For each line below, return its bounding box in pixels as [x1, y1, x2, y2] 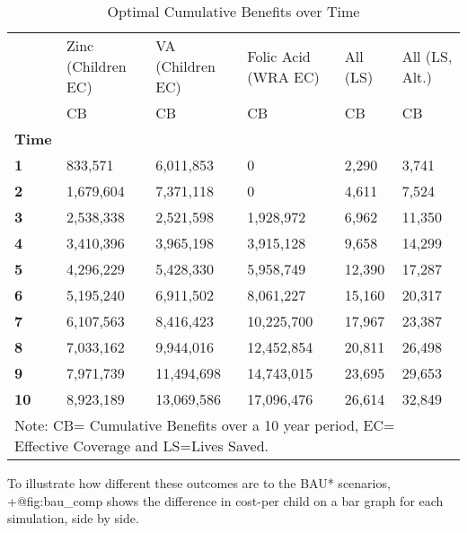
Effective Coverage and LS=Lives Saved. [14, 435, 269, 456]
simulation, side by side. [7, 509, 139, 528]
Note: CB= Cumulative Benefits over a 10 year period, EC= [14, 415, 395, 435]
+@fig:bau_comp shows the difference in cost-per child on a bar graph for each [7, 491, 444, 510]
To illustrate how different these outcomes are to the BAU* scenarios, [7, 474, 391, 492]
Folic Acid [247, 45, 311, 66]
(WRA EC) [247, 66, 320, 87]
